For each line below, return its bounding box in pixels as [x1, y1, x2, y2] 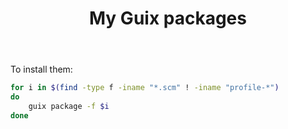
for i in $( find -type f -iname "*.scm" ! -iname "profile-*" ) [10, 83, 280, 93]
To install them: [10, 63, 73, 76]
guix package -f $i [28, 101, 110, 111]
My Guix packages [89, 7, 247, 30]
